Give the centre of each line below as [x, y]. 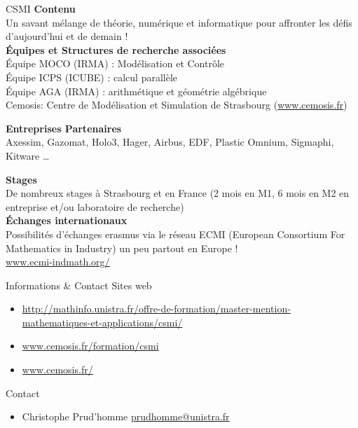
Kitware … [28, 155]
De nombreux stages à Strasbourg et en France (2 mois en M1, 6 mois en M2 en [178, 193]
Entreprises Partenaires [64, 128]
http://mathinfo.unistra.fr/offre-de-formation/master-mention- [156, 309]
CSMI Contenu [41, 8]
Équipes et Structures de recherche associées [116, 49]
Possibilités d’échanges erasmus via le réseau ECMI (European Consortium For [175, 234]
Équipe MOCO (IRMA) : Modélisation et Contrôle [115, 63]
